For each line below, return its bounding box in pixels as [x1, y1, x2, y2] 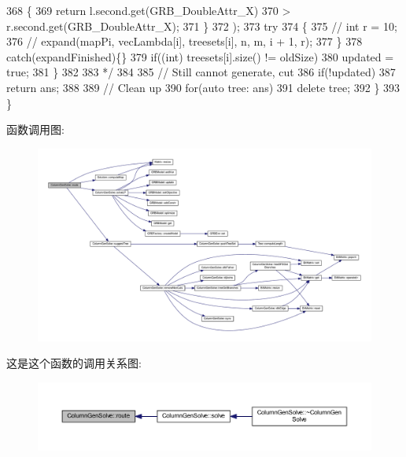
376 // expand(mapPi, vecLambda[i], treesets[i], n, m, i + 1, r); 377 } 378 [6, 33, 363, 50]
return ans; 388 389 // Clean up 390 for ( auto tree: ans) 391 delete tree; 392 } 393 [6, 79, 400, 95]
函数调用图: [6, 121, 65, 138]
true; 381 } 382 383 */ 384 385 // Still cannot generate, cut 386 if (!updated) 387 [6, 64, 396, 80]
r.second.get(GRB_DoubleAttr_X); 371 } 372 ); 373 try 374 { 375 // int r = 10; [6, 17, 397, 34]
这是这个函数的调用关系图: [6, 355, 142, 371]
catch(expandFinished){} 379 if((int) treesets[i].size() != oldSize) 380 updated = [6, 48, 394, 64]
